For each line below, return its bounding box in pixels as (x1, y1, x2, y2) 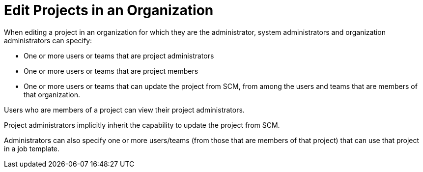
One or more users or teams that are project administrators (24, 51, 214, 60)
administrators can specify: (4, 36, 92, 45)
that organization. (24, 90, 81, 99)
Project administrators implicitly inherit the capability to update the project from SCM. (4, 120, 280, 129)
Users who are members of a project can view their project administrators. (4, 105, 245, 114)
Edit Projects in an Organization (4, 2, 214, 19)
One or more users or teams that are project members (24, 66, 198, 75)
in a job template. (4, 144, 60, 153)
